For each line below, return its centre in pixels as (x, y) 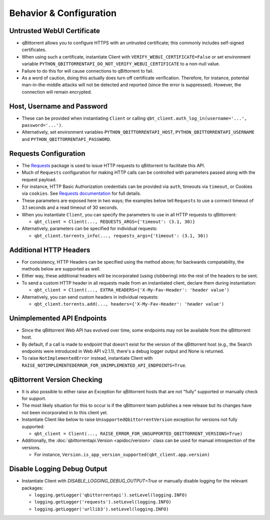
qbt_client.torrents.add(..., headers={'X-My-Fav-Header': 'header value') (129, 304)
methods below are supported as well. (61, 269)
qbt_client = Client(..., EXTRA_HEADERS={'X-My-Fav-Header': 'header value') (132, 290)
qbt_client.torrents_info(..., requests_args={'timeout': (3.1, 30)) (121, 236)
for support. (34, 399)
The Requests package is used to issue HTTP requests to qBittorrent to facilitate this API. (113, 165)
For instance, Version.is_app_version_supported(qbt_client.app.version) (122, 455)
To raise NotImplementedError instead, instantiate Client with (87, 358)
